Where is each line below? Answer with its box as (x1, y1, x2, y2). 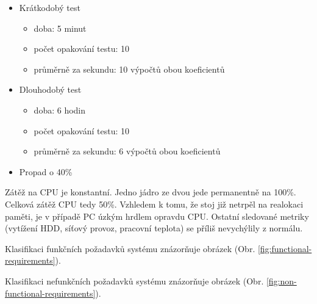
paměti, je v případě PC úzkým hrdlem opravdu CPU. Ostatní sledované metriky (5, 209, 309, 222)
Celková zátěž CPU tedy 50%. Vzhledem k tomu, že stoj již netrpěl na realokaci (5, 197, 304, 210)
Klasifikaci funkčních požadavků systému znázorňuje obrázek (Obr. (5, 242, 255, 255)
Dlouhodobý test (19, 83, 82, 96)
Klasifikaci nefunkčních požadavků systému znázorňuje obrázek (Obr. (5, 274, 264, 287)
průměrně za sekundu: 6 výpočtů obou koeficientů (34, 145, 221, 157)
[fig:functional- (257, 242, 312, 255)
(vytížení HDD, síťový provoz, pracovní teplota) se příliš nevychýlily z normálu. (5, 222, 303, 234)
